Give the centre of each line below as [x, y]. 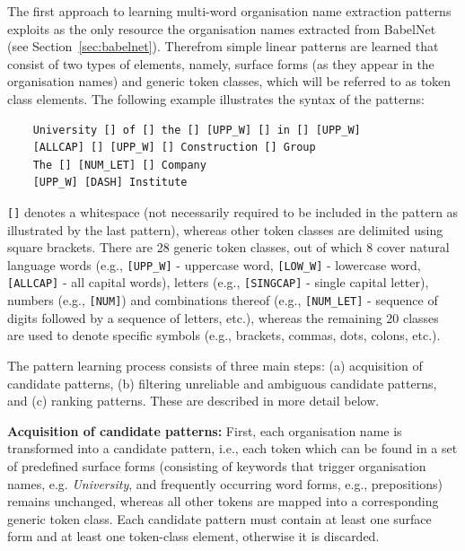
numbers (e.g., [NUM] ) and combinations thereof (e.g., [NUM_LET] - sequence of [223, 300]
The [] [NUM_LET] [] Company [119, 165]
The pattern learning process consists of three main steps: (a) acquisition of [215, 365]
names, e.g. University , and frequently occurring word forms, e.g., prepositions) [225, 483]
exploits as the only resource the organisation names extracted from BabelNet [222, 28]
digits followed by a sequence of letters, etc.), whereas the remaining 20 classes [223, 317]
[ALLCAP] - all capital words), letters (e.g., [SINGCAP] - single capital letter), [218, 282]
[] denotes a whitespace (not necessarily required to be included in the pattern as [233, 211]
